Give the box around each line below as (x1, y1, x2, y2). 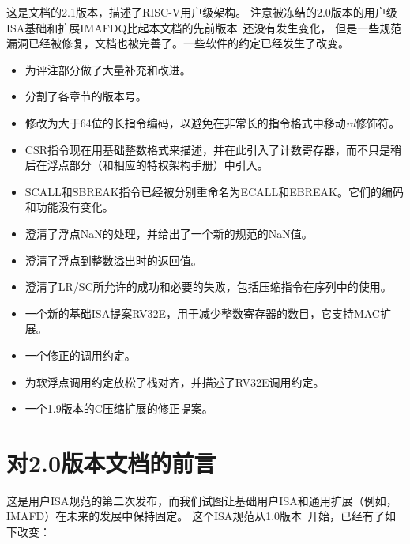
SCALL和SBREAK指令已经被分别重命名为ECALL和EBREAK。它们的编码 (24, 183, 404, 199)
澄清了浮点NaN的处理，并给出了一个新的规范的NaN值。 (24, 225, 313, 241)
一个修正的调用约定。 (24, 346, 136, 363)
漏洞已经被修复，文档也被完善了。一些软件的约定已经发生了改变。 (6, 35, 349, 51)
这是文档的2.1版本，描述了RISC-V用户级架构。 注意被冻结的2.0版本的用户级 (6, 4, 397, 20)
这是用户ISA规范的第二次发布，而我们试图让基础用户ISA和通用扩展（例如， (6, 492, 397, 508)
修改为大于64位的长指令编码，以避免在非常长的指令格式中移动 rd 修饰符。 (24, 114, 401, 130)
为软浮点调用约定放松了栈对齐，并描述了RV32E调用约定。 (24, 373, 325, 390)
